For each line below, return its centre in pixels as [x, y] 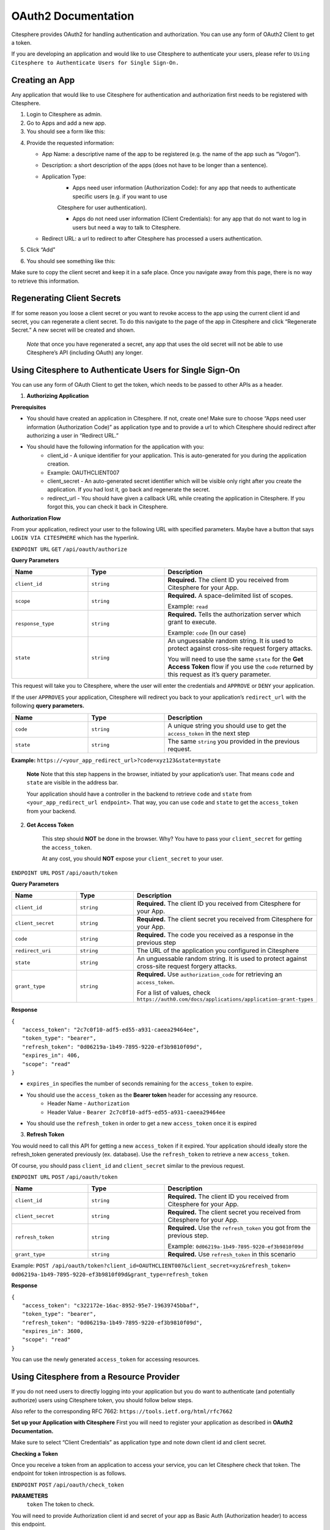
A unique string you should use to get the [227, 725]
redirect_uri [33, 951]
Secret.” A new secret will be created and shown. [73, 330]
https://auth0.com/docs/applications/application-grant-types [225, 1000]
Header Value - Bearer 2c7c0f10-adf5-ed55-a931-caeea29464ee [136, 1112]
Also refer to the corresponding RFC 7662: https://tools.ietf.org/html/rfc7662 [122, 1411]
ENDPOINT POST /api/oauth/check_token [68, 1485]
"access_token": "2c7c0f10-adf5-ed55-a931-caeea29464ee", [111, 1030]
